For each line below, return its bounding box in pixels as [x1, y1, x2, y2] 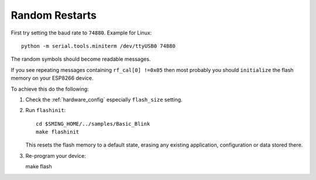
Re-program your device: [25, 152, 86, 159]
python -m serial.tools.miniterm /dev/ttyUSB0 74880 [21, 43, 176, 49]
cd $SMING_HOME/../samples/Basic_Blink [36, 120, 150, 127]
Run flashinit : [25, 107, 66, 114]
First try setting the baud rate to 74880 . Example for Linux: [11, 29, 152, 36]
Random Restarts [11, 9, 97, 22]
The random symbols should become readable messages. [11, 56, 151, 63]
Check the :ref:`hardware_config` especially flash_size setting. [25, 96, 183, 103]
